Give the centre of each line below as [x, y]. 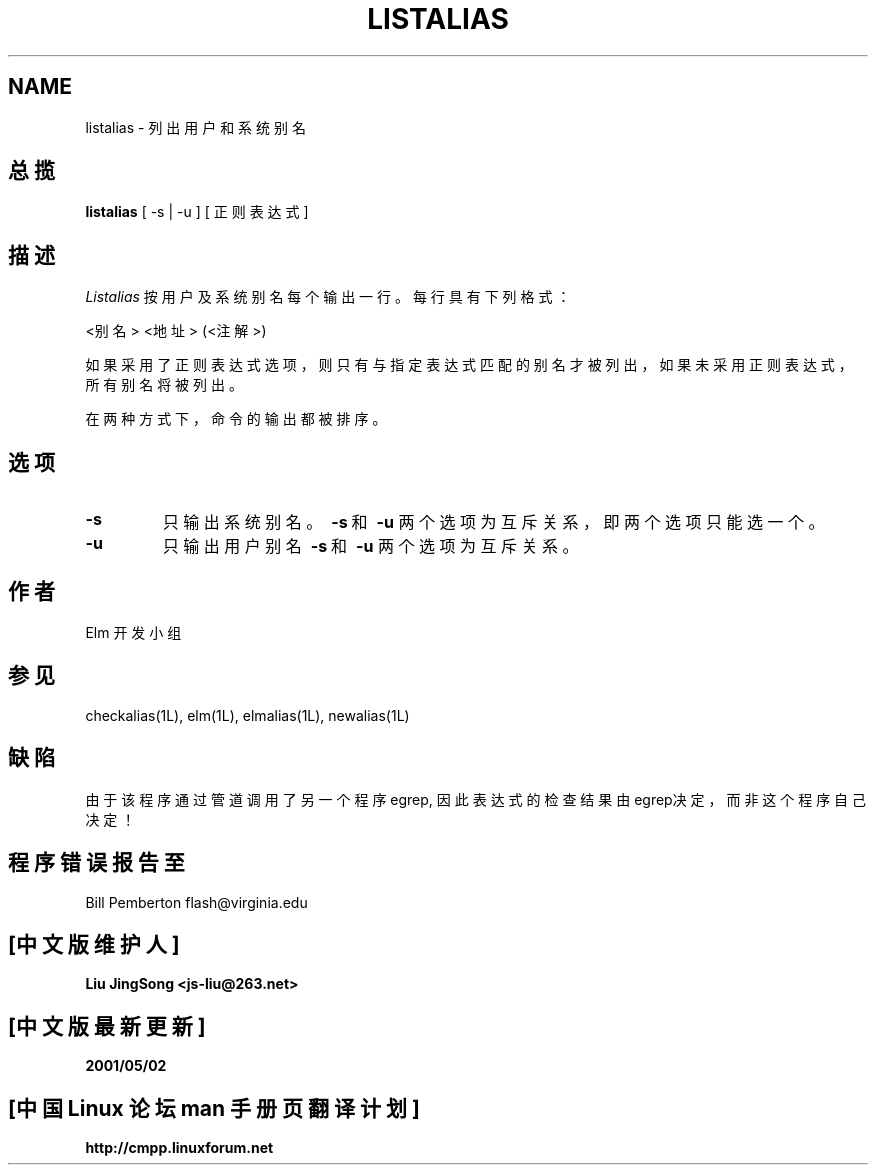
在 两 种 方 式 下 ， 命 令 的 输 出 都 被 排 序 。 [236, 419]
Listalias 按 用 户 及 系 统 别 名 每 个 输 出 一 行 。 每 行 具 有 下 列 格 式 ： [328, 297]
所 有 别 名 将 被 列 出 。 [164, 385]
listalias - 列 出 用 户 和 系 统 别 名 [195, 127]
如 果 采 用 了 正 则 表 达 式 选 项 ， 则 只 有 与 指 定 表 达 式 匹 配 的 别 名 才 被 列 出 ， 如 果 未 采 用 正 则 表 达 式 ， [469, 365]
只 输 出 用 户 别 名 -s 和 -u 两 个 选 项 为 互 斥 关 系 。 [370, 546]
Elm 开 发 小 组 [133, 632]
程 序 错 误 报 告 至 [96, 863]
